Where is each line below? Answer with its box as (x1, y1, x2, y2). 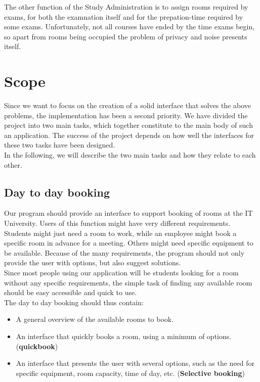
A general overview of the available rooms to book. (16, 314, 174, 324)
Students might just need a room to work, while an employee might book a (4, 227, 237, 238)
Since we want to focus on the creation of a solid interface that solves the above (4, 100, 251, 111)
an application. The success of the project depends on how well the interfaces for (4, 129, 254, 140)
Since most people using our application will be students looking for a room (4, 267, 239, 278)
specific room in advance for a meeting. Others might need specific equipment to (4, 237, 253, 248)
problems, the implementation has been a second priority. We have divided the (4, 110, 248, 120)
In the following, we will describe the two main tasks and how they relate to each (4, 150, 256, 160)
